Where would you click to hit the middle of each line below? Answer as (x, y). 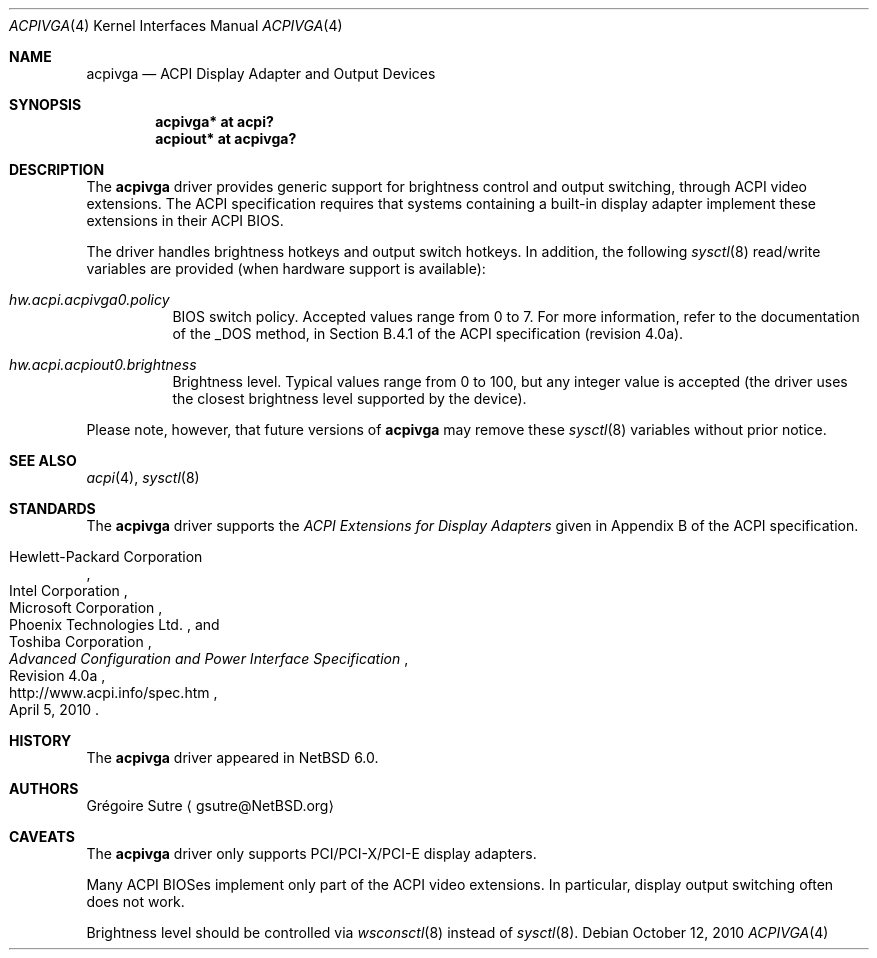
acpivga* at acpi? (214, 121)
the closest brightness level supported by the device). (349, 398)
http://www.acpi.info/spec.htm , (113, 692)
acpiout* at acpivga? (226, 138)
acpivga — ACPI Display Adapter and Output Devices (261, 73)
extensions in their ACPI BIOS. (185, 220)
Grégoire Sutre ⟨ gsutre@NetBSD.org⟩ (210, 805)
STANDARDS (52, 508)
